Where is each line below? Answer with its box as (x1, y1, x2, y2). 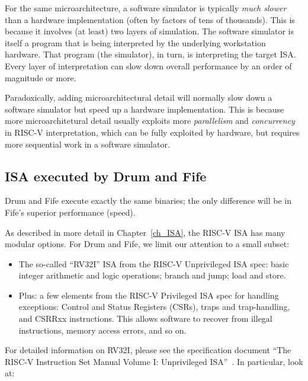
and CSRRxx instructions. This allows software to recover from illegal (18, 312, 272, 325)
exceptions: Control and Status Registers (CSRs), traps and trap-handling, (18, 300, 290, 313)
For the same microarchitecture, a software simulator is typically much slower (5, 2, 287, 14)
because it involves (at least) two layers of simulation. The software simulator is (5, 25, 294, 37)
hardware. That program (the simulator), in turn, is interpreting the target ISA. (5, 48, 296, 60)
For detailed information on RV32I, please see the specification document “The (5, 344, 291, 356)
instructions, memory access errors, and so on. (18, 324, 187, 336)
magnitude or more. (5, 71, 76, 84)
